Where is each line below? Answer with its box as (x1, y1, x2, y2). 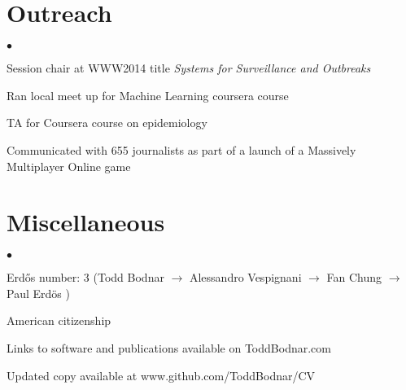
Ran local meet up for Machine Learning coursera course (7, 86, 289, 103)
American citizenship (7, 312, 111, 329)
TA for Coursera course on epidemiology (7, 114, 207, 131)
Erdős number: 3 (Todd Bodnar (7, 269, 164, 286)
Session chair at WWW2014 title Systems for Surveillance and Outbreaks (7, 59, 371, 77)
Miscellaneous (7, 205, 165, 239)
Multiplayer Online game (7, 157, 131, 174)
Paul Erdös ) (7, 284, 70, 301)
